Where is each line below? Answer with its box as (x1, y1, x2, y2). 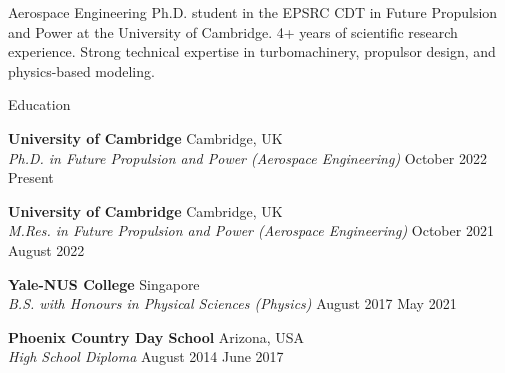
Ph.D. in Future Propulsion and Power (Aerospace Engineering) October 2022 (8, 147, 487, 168)
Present (8, 167, 54, 188)
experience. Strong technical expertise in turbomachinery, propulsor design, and (8, 41, 496, 62)
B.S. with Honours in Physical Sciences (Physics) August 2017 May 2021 (8, 293, 457, 314)
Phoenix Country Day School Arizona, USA (8, 326, 305, 347)
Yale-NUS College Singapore (8, 273, 200, 294)
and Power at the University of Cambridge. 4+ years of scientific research (8, 21, 458, 42)
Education (8, 94, 71, 115)
